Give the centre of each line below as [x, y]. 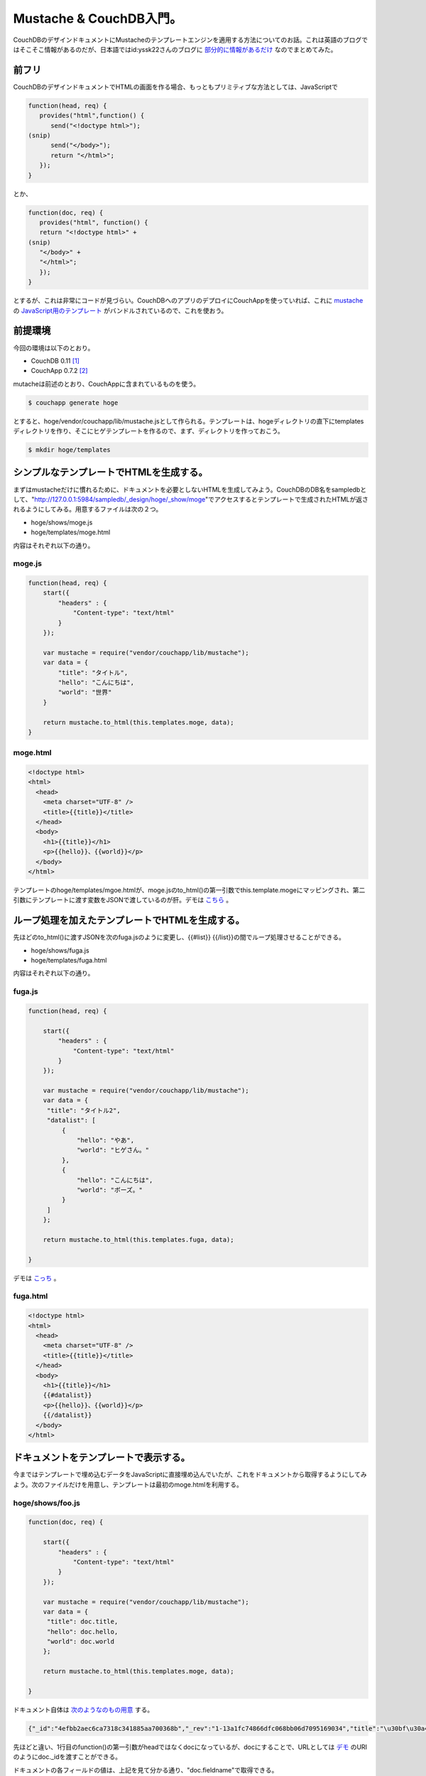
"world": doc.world [81, 1642]
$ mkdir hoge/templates [70, 450]
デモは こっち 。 [37, 1278]
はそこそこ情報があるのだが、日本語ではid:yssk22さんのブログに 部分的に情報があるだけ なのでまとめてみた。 [175, 49]
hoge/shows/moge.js [62, 522]
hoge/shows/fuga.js [60, 950]
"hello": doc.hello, [82, 1631]
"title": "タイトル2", [83, 1110]
